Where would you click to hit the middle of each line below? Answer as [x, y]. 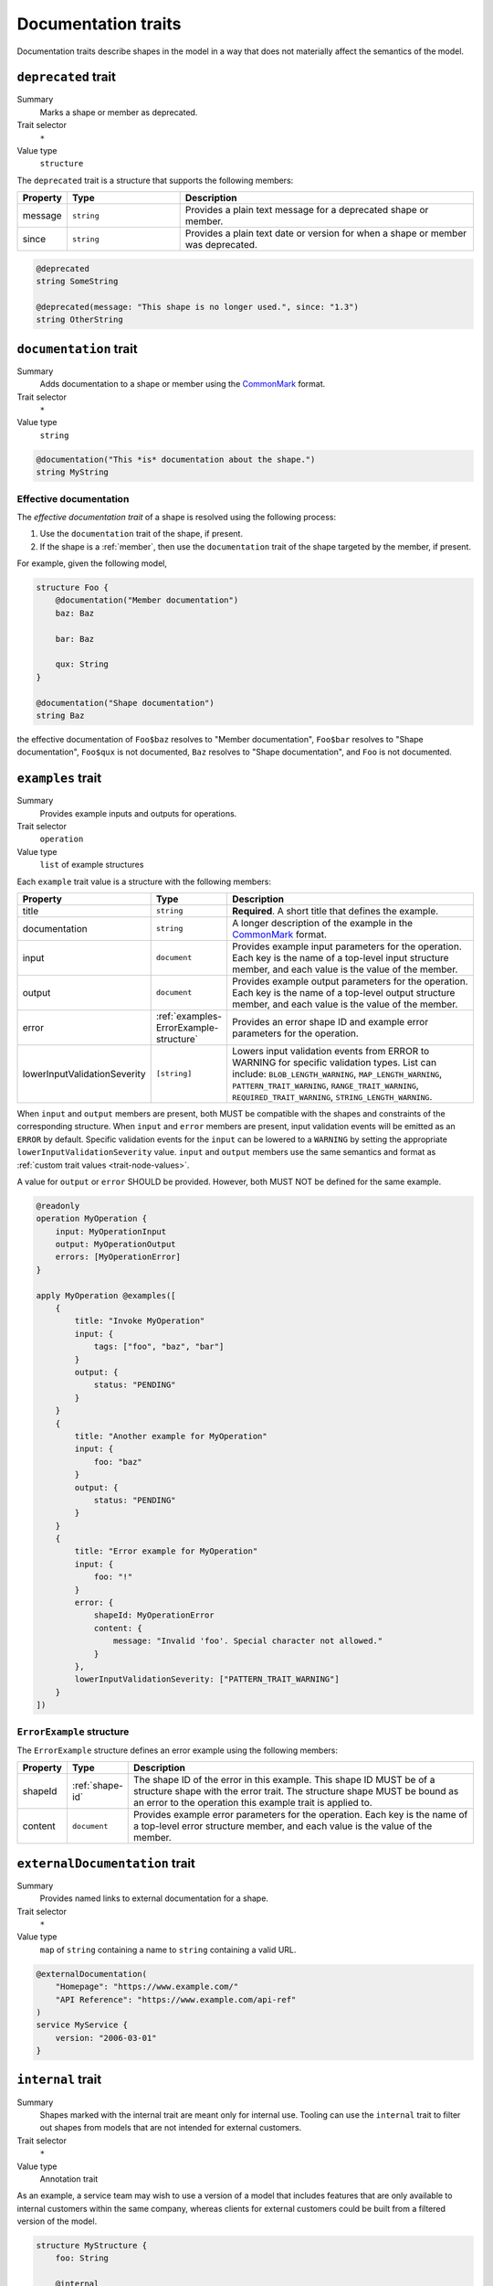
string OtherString [79, 320]
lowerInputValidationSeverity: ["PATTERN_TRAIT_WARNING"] [207, 1679]
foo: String [82, 2258]
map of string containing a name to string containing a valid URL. [168, 1950]
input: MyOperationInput [111, 1231]
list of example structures [92, 865]
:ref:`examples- [189, 1016]
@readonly [58, 1206]
